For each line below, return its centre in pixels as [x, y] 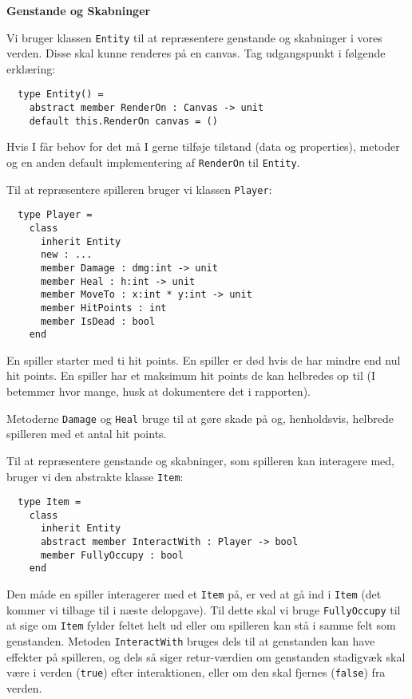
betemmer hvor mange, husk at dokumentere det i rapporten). [158, 391]
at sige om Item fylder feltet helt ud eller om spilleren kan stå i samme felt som [201, 625]
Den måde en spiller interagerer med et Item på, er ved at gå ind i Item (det [194, 594]
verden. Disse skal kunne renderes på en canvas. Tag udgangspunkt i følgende [196, 53]
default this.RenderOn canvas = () [123, 121]
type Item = [50, 502]
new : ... [66, 255]
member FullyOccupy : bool [112, 555]
